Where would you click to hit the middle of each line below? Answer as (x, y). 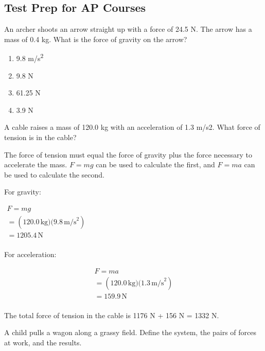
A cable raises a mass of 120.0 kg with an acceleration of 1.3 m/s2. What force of (132, 127)
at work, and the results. (43, 343)
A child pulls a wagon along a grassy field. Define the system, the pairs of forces (130, 332)
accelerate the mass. (36, 164)
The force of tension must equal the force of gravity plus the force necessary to (128, 154)
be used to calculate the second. (54, 174)
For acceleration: (30, 254)
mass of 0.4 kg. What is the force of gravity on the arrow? (96, 39)
